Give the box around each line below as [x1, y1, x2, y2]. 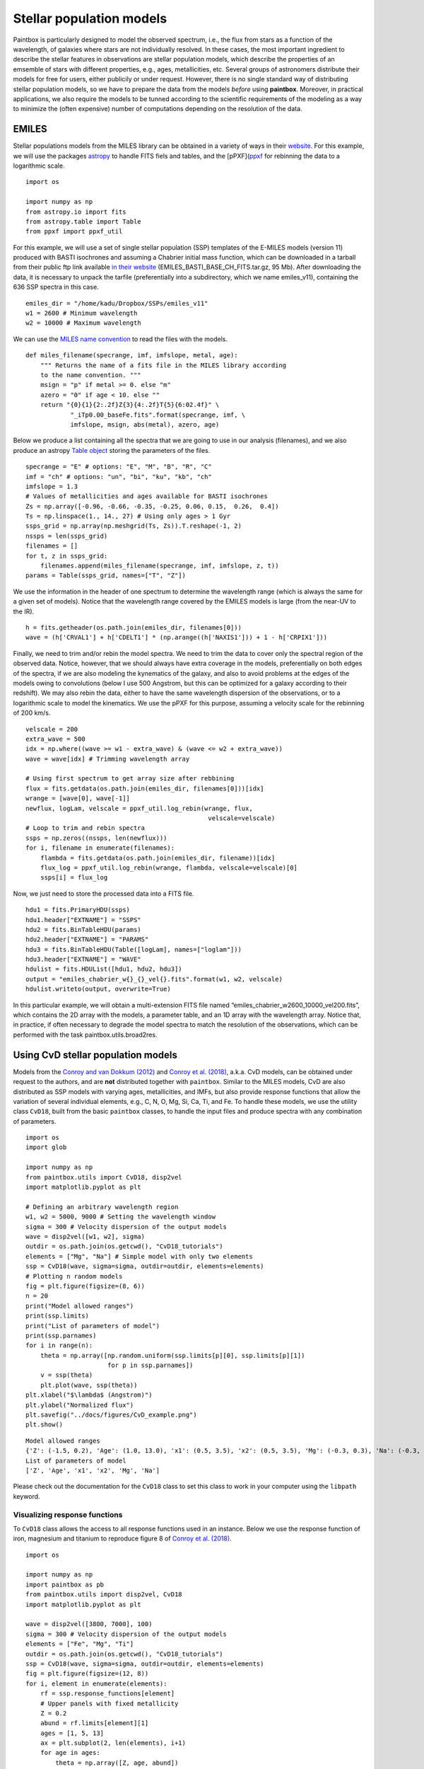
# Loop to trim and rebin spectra [25, 824, 145, 832]
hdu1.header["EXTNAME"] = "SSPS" [25, 916, 141, 923]
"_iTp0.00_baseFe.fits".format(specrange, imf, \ [70, 410, 246, 419]
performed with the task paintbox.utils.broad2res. [13, 1030, 158, 1039]
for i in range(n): [25, 1342, 93, 1349]
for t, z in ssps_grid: [25, 552, 108, 560]
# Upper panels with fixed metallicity [40, 1699, 179, 1707]
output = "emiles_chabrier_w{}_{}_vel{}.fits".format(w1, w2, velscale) [25, 975, 283, 983]
